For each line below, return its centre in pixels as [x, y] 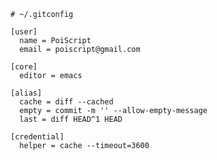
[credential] [37, 137]
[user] [24, 32]
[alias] [26, 93]
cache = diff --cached [66, 102]
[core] [24, 67]
